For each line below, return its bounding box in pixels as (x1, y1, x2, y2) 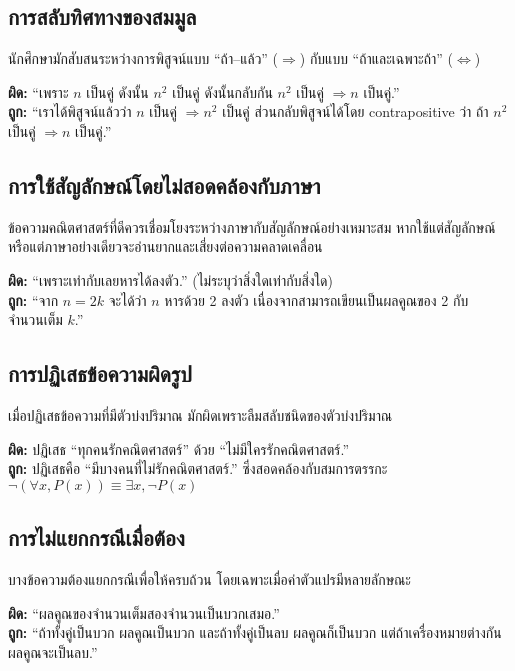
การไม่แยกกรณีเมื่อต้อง (8, 522, 185, 553)
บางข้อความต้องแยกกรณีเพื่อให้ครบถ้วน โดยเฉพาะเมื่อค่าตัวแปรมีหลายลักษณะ (8, 568, 411, 589)
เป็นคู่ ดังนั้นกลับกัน (172, 81, 273, 102)
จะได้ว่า (108, 289, 147, 310)
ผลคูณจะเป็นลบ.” (8, 641, 98, 662)
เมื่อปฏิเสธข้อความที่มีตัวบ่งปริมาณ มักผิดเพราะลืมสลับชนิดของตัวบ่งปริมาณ (8, 404, 393, 425)
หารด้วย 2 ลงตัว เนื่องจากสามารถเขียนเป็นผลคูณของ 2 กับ (164, 289, 469, 310)
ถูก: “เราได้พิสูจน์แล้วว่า (8, 101, 132, 122)
